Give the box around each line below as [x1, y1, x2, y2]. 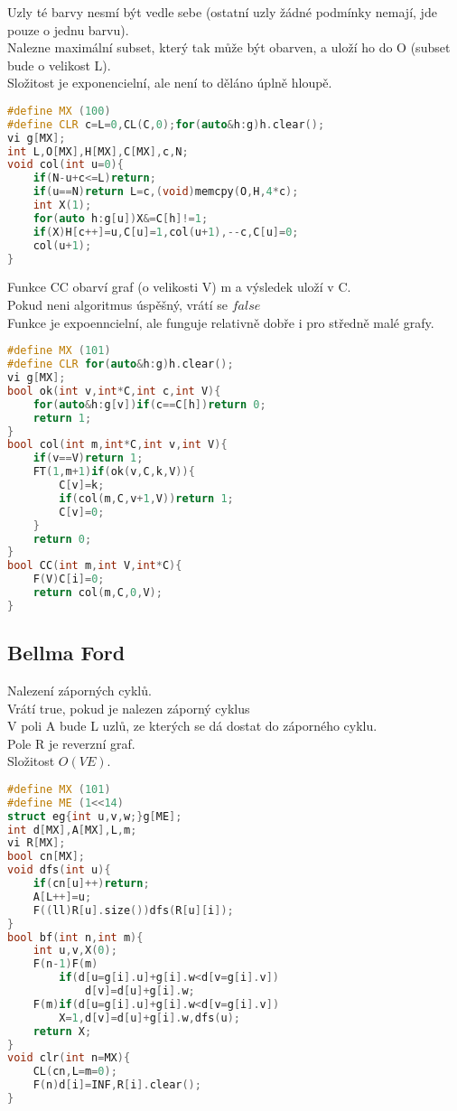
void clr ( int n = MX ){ [7, 1051, 131, 1065]
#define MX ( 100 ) [7, 104, 111, 117]
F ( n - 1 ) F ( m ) [33, 957, 98, 971]
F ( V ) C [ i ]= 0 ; [33, 573, 105, 586]
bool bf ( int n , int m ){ [7, 930, 144, 944]
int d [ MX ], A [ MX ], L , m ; [7, 823, 137, 836]
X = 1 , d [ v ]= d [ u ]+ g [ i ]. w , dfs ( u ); [59, 1011, 240, 1024]
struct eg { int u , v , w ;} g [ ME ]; [7, 809, 182, 823]
